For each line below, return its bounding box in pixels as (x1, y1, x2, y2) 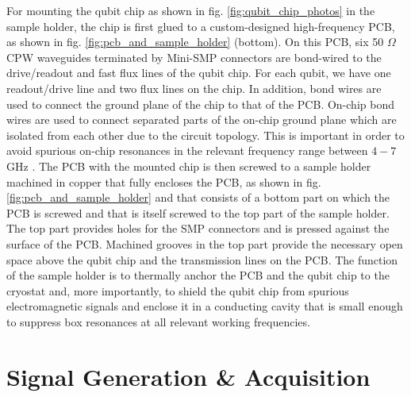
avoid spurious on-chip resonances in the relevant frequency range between (6, 142, 368, 159)
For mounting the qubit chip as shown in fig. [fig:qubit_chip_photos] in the (6, 2, 375, 18)
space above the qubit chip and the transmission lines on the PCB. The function (6, 251, 398, 268)
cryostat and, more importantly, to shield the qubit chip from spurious (6, 282, 349, 299)
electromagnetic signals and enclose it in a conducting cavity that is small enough (6, 298, 403, 314)
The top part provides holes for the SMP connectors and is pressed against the (6, 220, 390, 237)
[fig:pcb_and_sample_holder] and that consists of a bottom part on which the (6, 189, 390, 206)
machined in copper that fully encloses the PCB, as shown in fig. (6, 173, 321, 190)
